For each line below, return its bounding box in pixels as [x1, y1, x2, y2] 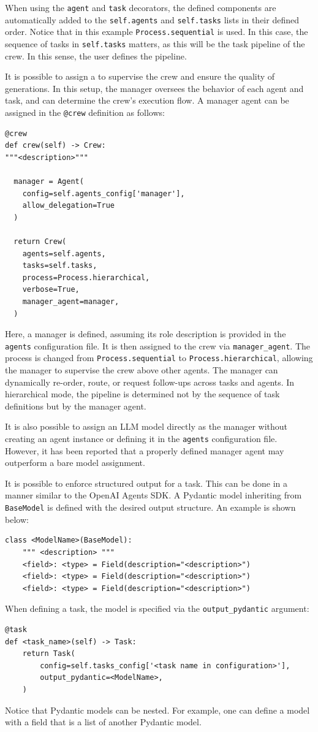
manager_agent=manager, [22, 297, 119, 306]
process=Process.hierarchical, [22, 273, 150, 282]
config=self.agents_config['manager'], [22, 189, 185, 198]
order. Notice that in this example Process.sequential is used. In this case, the [5, 25, 308, 38]
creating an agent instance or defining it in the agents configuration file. [5, 432, 278, 445]
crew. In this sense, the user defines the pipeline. [5, 49, 187, 62]
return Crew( [13, 237, 67, 246]
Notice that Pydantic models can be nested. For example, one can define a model [5, 703, 310, 716]
